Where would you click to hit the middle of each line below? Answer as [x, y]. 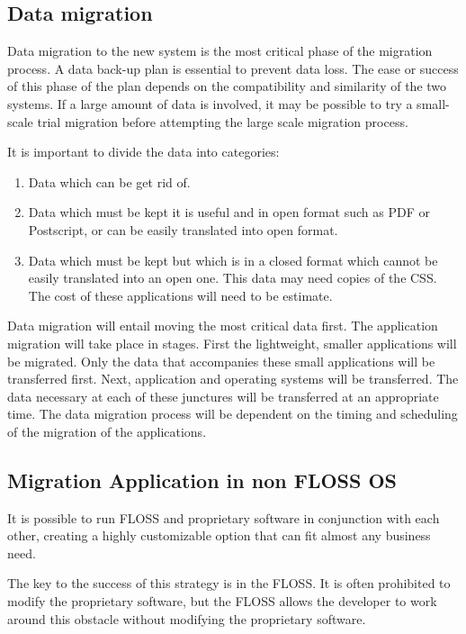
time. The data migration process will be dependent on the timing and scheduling [233, 414]
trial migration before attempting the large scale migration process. [223, 121]
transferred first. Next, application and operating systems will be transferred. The [233, 379]
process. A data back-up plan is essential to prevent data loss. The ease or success [233, 68]
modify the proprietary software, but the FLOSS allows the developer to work [222, 601]
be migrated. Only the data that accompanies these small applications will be [221, 361]
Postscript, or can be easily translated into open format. [183, 229]
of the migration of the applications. [107, 431]
